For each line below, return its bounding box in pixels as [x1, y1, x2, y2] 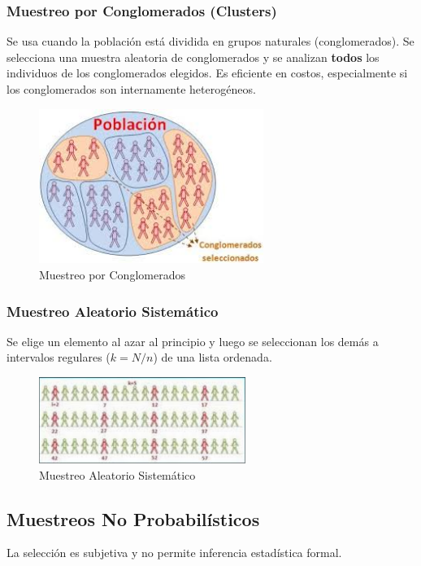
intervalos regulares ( [7, 349, 111, 366]
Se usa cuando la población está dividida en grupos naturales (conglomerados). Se [7, 33, 414, 50]
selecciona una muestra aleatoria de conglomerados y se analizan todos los [7, 48, 380, 65]
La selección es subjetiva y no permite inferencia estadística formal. [7, 544, 342, 561]
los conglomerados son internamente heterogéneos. [7, 81, 256, 97]
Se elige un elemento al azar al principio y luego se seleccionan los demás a [7, 332, 379, 349]
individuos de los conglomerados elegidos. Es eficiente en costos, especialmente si [7, 64, 408, 81]
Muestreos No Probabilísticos [7, 506, 260, 531]
